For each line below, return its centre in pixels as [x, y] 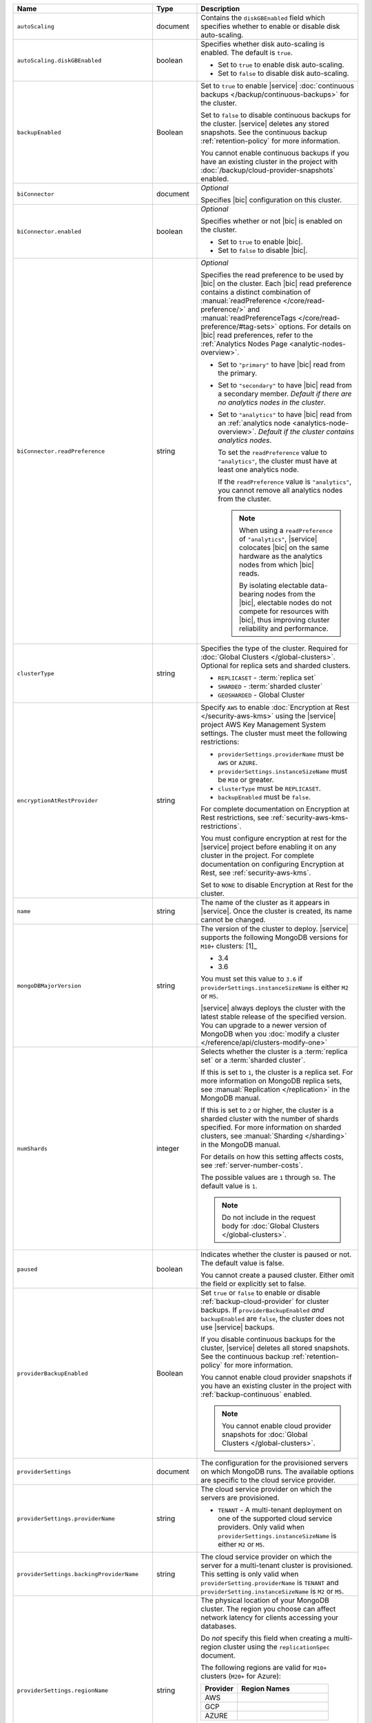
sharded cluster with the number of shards [270, 1119]
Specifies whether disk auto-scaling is [263, 44]
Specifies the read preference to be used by [272, 275]
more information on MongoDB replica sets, [271, 1081]
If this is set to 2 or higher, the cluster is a [267, 1110]
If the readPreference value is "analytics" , [285, 481]
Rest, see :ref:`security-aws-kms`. [256, 873]
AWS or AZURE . [238, 763]
